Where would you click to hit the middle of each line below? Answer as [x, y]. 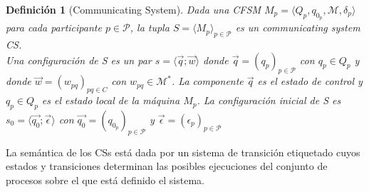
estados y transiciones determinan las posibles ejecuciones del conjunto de [167, 166]
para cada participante [54, 27]
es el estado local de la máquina [111, 100]
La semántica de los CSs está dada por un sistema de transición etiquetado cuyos [183, 152]
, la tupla [150, 27]
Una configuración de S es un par [79, 60]
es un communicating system [298, 27]
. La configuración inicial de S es [269, 100]
